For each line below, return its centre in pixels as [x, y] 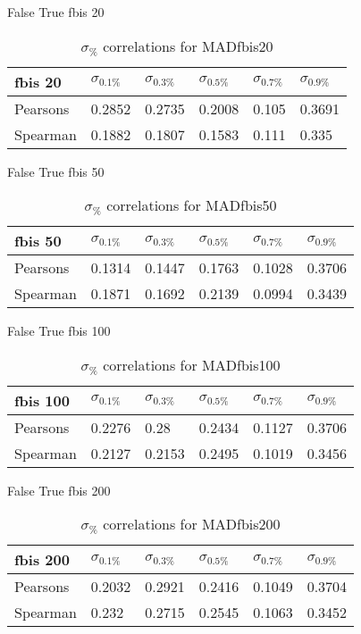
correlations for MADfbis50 [192, 205]
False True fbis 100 [59, 331]
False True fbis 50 [56, 171]
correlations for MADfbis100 [192, 364]
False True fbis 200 [59, 490]
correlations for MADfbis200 [192, 524]
